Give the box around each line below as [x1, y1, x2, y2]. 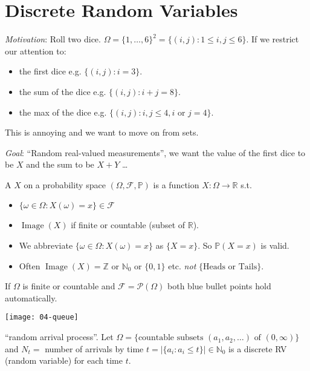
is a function [153, 178, 199, 191]
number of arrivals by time [45, 342, 144, 355]
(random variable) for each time [5, 354, 123, 367]
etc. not [168, 259, 196, 272]
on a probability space [24, 178, 106, 191]
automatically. [5, 291, 57, 304]
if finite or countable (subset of [71, 218, 186, 231]
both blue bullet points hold [167, 280, 271, 292]
